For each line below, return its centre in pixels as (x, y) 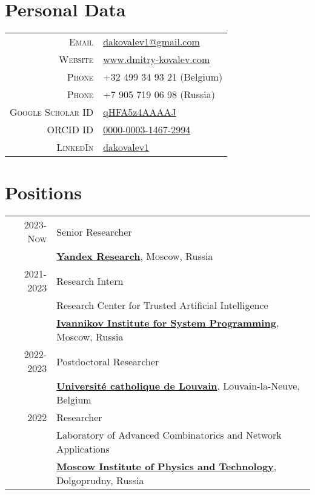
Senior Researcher (94, 231)
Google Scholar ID (52, 112)
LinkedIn (75, 147)
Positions (44, 192)
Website (76, 59)
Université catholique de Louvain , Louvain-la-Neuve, (178, 386)
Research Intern (90, 281)
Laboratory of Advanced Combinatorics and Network (169, 435)
